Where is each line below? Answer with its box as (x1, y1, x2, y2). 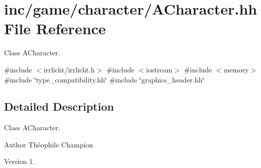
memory (223, 64, 249, 74)
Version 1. (4, 156, 35, 166)
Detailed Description (4, 99, 114, 114)
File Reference (4, 18, 106, 39)
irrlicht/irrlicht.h (43, 64, 95, 74)
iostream (146, 64, 172, 74)
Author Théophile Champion (4, 139, 93, 149)
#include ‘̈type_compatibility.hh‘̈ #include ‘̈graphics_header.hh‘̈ (4, 74, 205, 85)
